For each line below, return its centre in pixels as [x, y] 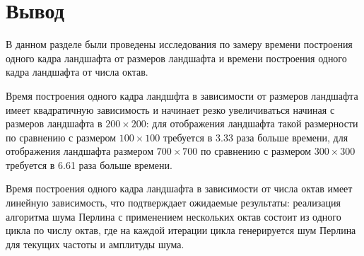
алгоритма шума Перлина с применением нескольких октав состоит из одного [174, 216]
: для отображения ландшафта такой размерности [252, 123]
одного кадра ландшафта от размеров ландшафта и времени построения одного [176, 58]
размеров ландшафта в [54, 123]
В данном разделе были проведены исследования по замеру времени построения [179, 44]
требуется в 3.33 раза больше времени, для [256, 137]
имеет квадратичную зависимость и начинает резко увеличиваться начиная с [170, 109]
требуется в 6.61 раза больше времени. [89, 164]
